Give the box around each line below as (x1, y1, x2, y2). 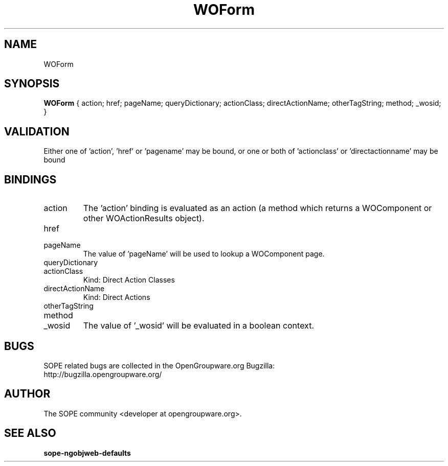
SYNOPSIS (4, 77, 60, 90)
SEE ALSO (4, 427, 56, 440)
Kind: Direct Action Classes (83, 275, 175, 285)
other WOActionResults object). (83, 213, 205, 224)
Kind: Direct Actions (83, 293, 150, 302)
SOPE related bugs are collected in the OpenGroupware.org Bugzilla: (43, 361, 275, 370)
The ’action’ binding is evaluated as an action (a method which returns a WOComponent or (83, 203, 432, 214)
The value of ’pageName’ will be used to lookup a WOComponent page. (83, 249, 325, 259)
